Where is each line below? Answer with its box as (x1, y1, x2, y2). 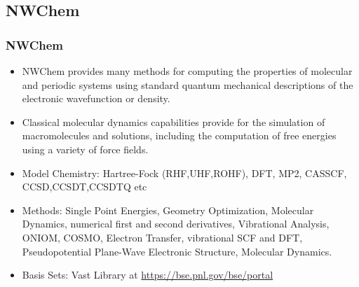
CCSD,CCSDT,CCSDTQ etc (22, 179, 147, 194)
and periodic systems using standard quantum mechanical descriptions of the (22, 77, 353, 92)
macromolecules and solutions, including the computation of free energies (22, 128, 337, 143)
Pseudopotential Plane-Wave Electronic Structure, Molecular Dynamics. (22, 244, 332, 258)
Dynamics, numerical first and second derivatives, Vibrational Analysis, (22, 216, 330, 231)
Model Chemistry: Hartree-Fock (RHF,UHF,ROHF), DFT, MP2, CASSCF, (22, 165, 347, 180)
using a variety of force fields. (22, 141, 149, 156)
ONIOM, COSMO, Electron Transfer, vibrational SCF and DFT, (22, 230, 303, 244)
